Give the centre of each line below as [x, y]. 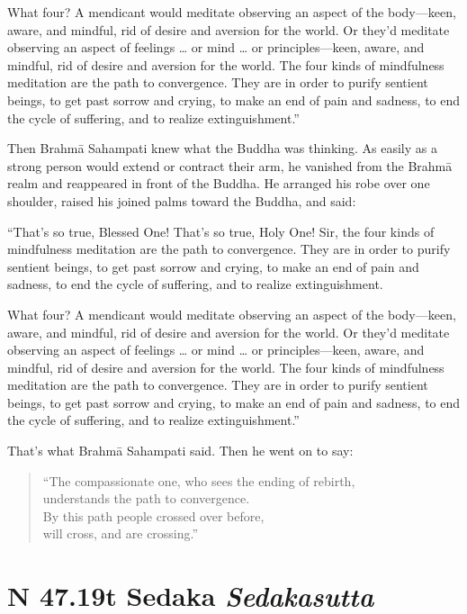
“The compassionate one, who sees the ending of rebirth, [199, 480]
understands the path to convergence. [146, 498]
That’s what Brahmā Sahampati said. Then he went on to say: [180, 451]
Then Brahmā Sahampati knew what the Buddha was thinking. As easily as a [222, 148]
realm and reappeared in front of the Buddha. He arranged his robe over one [219, 183]
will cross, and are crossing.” [121, 533]
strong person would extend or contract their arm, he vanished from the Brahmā [230, 165]
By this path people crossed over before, [153, 515]
